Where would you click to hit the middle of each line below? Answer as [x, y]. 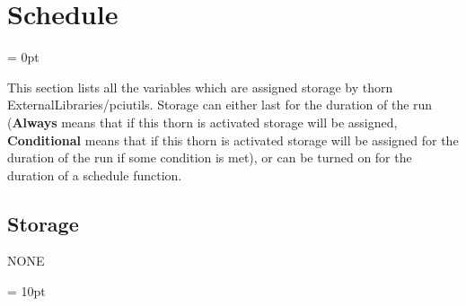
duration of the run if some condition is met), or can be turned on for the [210, 157]
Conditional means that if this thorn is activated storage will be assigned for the [233, 140]
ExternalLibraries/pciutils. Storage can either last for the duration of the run [220, 105]
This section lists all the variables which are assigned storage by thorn [200, 87]
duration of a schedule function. [95, 175]
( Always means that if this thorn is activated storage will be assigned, [202, 122]
